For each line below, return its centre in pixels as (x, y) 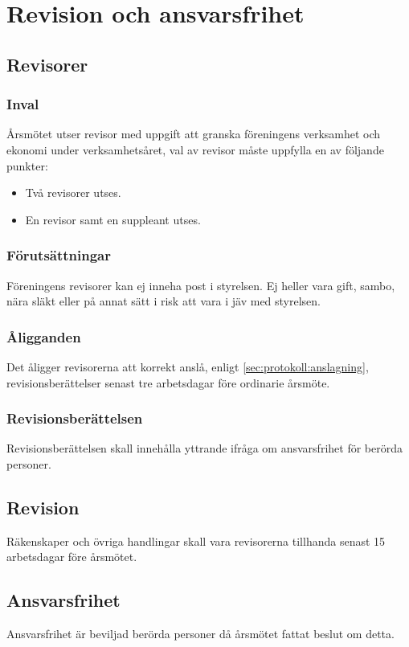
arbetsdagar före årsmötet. (72, 557)
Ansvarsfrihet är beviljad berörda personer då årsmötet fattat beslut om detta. (200, 634)
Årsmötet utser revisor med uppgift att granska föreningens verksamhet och (194, 134)
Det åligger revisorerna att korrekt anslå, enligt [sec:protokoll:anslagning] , (188, 366)
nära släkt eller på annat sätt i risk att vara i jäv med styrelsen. (164, 301)
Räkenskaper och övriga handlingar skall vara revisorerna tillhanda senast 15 (196, 541)
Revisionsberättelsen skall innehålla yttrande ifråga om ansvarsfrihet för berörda (204, 448)
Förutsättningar (59, 255)
